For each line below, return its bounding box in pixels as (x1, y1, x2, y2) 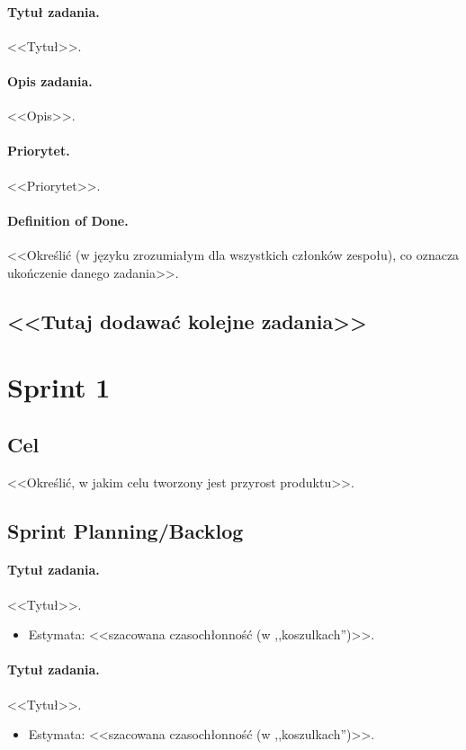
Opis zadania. (7, 71, 93, 90)
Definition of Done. (7, 210, 129, 229)
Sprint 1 (7, 369, 111, 406)
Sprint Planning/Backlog (7, 516, 244, 544)
